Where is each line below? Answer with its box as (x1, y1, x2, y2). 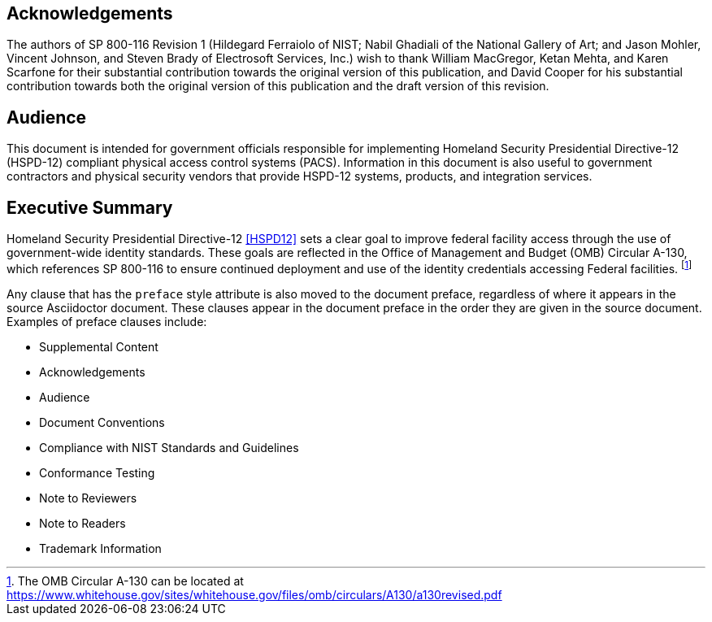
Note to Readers (39, 515, 126, 530)
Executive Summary (7, 197, 173, 218)
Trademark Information (39, 541, 162, 555)
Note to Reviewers (39, 490, 137, 505)
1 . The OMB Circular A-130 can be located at (7, 573, 244, 588)
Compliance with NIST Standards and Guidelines (39, 440, 299, 455)
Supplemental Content (39, 339, 158, 354)
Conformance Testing (39, 465, 155, 480)
